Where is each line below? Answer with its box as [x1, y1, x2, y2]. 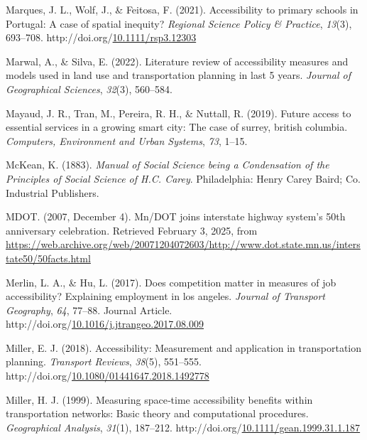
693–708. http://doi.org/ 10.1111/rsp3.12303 [6, 30, 197, 45]
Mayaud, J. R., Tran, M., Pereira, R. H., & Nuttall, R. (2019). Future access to [6, 105, 351, 120]
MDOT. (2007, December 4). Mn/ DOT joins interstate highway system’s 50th [6, 209, 346, 224]
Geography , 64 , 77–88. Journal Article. [6, 302, 172, 317]
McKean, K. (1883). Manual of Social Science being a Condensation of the [6, 157, 329, 172]
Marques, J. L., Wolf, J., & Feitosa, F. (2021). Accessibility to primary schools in [6, 2, 358, 16]
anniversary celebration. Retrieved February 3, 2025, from [6, 222, 258, 237]
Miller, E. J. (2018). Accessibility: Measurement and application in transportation [6, 340, 362, 355]
